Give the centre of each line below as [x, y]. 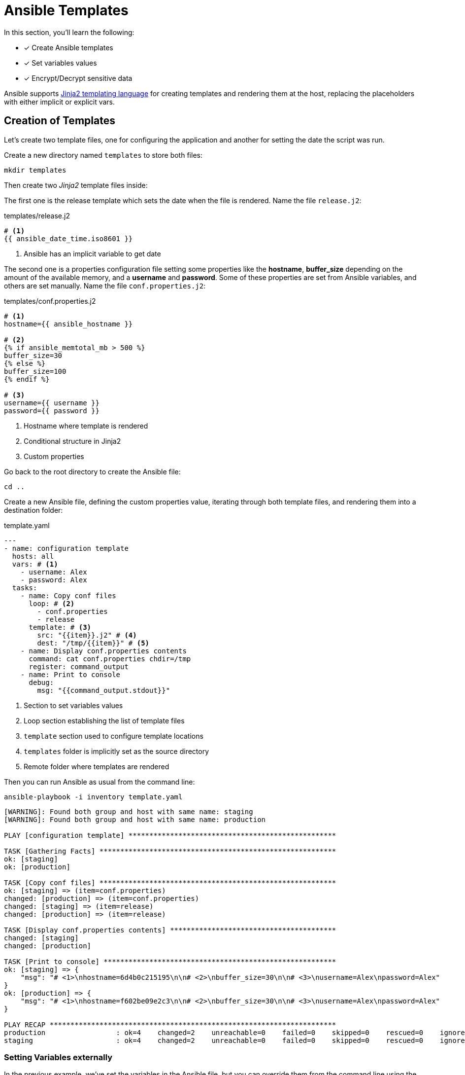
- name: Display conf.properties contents [103, 651]
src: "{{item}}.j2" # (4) [87, 635]
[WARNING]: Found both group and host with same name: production [135, 819]
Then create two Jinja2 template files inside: [76, 185]
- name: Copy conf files [68, 595]
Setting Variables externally [58, 1057]
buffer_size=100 [35, 371]
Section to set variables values [73, 705]
